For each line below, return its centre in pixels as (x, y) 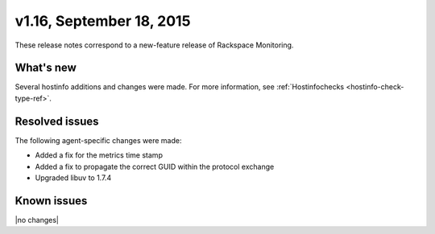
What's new (46, 68)
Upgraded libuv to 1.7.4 (73, 178)
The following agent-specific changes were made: (98, 140)
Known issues (51, 201)
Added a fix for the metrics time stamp (99, 155)
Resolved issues (57, 121)
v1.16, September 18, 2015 (103, 21)
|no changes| (37, 220)
